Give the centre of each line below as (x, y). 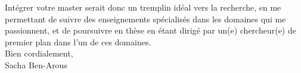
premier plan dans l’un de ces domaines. (78, 42)
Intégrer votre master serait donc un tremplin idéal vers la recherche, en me (143, 7)
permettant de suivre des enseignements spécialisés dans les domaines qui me (145, 19)
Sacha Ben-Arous (36, 64)
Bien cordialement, (39, 53)
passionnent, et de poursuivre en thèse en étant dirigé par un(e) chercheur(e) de (150, 30)
